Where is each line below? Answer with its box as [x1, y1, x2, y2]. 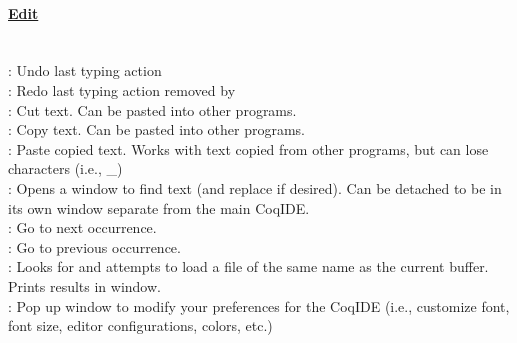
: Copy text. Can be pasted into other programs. [8, 119, 305, 140]
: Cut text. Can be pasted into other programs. [8, 99, 297, 120]
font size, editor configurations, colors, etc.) [8, 315, 273, 336]
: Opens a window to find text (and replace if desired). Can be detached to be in [8, 177, 502, 198]
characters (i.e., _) [8, 158, 123, 179]
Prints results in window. [8, 275, 161, 296]
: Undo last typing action [8, 60, 162, 81]
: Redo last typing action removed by [8, 79, 236, 100]
